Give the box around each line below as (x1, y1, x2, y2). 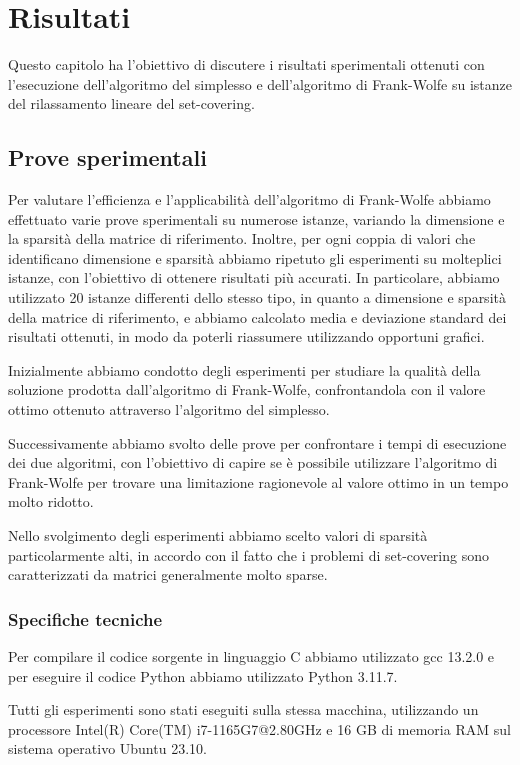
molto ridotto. (8, 491, 94, 512)
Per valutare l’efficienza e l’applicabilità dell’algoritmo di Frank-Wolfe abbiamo (8, 189, 491, 210)
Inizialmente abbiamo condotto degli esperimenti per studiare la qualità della (8, 359, 481, 380)
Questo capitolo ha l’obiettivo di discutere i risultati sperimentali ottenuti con (8, 54, 485, 75)
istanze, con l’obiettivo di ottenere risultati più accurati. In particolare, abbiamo (8, 267, 500, 288)
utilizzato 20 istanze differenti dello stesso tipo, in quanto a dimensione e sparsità (8, 287, 506, 308)
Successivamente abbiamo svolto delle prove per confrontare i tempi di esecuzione (8, 432, 507, 453)
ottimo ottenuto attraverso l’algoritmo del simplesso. (8, 399, 330, 420)
